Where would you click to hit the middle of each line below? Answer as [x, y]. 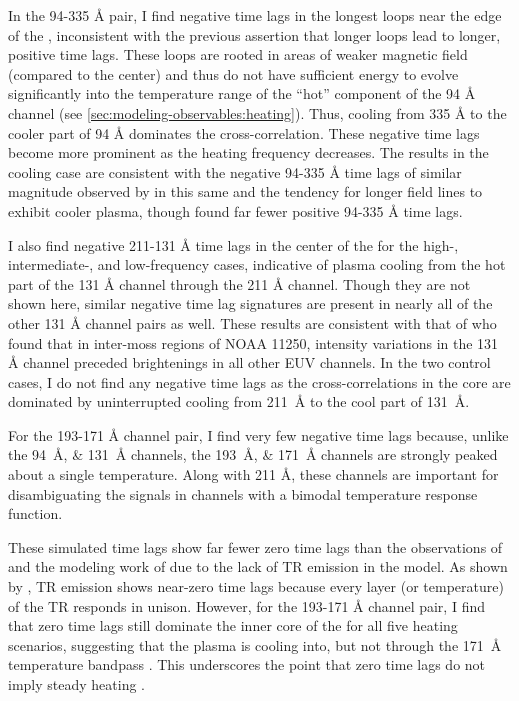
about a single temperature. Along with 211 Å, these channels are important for [253, 474]
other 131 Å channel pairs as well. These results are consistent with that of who [252, 322]
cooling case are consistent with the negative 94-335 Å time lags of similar [235, 171]
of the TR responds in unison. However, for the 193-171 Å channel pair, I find [246, 605]
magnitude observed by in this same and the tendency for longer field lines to [245, 191]
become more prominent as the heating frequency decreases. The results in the [248, 152]
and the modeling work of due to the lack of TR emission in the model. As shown [258, 566]
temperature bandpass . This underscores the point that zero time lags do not [247, 664]
